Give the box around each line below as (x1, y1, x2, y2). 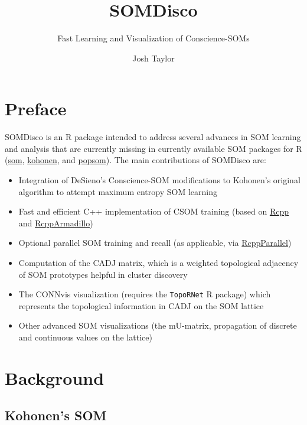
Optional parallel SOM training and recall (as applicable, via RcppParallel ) (18, 236, 292, 249)
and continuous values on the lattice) (18, 331, 152, 343)
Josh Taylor (132, 51, 175, 64)
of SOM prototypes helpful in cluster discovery (18, 268, 188, 280)
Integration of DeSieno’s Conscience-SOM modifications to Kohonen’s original (18, 174, 301, 186)
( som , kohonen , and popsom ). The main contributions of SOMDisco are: (5, 154, 266, 166)
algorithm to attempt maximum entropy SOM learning (18, 185, 217, 197)
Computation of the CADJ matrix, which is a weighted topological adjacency (18, 257, 299, 268)
